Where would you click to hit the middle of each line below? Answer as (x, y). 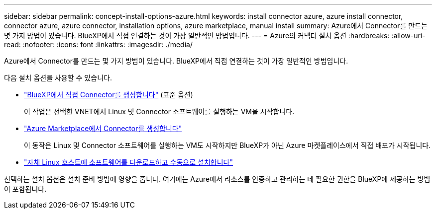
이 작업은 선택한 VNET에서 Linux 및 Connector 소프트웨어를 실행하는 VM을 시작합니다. (159, 111)
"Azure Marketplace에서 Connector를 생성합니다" (103, 128)
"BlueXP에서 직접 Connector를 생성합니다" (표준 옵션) (109, 95)
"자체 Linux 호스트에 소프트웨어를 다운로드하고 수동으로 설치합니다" (128, 162)
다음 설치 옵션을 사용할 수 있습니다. (58, 78)
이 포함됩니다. (25, 189)
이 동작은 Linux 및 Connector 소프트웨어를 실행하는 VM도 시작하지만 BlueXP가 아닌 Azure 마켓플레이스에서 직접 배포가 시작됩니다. (227, 145)
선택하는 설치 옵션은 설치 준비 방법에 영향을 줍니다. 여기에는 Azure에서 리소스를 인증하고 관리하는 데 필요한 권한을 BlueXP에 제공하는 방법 (217, 179)
